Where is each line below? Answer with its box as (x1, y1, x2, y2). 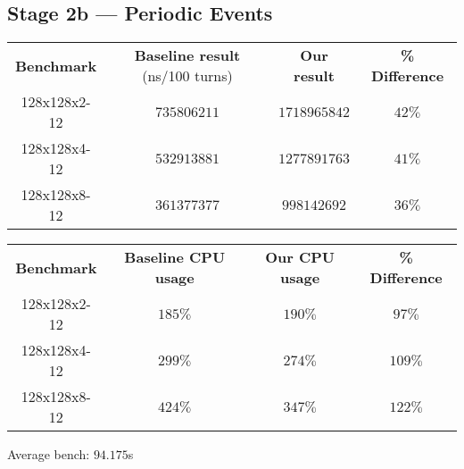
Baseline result (134, 45, 241, 66)
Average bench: (7, 445, 90, 464)
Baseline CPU (124, 247, 226, 268)
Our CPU (265, 247, 336, 268)
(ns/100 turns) (142, 65, 233, 87)
